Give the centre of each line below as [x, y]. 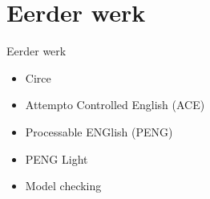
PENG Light [57, 158]
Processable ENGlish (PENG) [99, 131]
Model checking [63, 186]
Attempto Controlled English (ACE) [115, 105]
